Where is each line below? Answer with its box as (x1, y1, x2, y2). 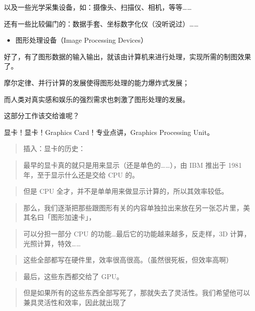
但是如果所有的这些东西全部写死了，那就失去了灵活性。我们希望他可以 (23, 287, 250, 298)
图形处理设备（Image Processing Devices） (15, 35, 148, 45)
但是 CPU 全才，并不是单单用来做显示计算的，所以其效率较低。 (23, 186, 229, 196)
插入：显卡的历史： (23, 143, 85, 154)
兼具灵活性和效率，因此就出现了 (23, 297, 127, 307)
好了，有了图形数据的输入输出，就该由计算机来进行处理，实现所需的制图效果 (4, 51, 251, 61)
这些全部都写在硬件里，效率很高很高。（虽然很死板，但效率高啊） (23, 255, 233, 265)
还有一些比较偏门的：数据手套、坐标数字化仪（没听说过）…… (4, 18, 199, 28)
